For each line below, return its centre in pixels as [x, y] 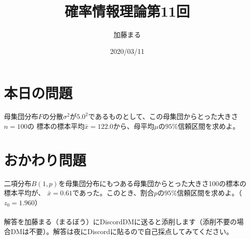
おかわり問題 [45, 159]
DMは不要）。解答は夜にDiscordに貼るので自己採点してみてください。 [122, 231]
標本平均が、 [24, 193]
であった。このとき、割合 [113, 193]
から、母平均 [134, 126]
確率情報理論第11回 [127, 11]
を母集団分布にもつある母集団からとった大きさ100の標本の [152, 183]
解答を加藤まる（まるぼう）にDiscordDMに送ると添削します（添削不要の [121, 221]
